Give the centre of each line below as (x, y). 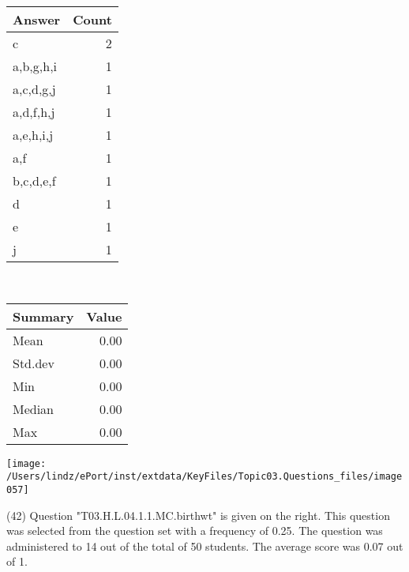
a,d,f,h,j (34, 112)
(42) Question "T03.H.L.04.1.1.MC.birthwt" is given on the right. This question (198, 515)
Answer (37, 19)
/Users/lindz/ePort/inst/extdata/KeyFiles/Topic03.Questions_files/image (204, 477)
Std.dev (34, 363)
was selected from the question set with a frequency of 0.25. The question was (195, 531)
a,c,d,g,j (34, 89)
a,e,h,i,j (33, 135)
